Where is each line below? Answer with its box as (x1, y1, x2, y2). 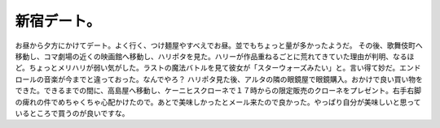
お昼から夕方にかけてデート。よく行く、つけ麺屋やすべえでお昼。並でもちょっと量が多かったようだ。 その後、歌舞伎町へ (15, 41, 423, 50)
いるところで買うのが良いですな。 (15, 108, 130, 117)
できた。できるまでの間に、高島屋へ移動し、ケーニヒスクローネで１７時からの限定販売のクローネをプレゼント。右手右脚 (15, 86, 422, 96)
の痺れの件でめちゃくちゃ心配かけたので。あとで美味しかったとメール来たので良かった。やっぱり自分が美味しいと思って (15, 97, 421, 107)
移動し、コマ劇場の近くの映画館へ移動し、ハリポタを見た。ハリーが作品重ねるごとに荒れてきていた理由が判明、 (15, 51, 394, 61)
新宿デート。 (15, 12, 101, 30)
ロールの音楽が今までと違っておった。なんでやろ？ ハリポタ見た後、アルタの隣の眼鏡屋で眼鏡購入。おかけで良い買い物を (15, 74, 423, 84)
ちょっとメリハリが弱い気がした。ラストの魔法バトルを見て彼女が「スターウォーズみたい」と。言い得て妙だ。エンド (29, 63, 421, 73)
